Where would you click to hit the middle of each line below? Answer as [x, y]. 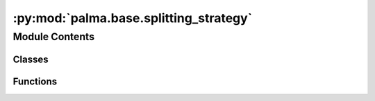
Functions [35, 81]
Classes [31, 59]
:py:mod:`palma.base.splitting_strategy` [133, 18]
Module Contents [54, 37]
